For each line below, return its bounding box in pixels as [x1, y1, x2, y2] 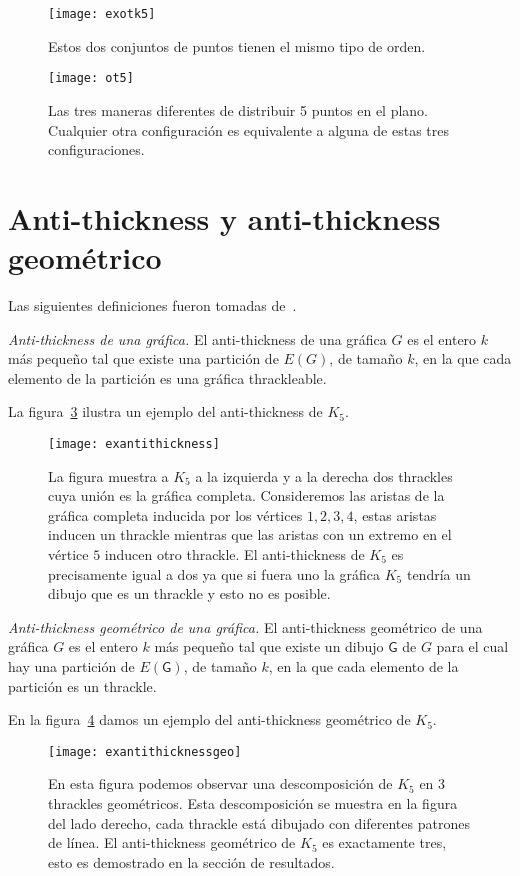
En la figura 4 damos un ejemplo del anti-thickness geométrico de [8, 709, 411, 730]
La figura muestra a [48, 465, 169, 486]
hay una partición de [8, 655, 135, 676]
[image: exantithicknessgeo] [48, 744, 242, 759]
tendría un [406, 563, 471, 584]
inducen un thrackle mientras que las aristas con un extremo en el [48, 524, 452, 545]
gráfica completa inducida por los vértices [48, 504, 303, 525]
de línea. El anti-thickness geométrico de [48, 832, 296, 853]
